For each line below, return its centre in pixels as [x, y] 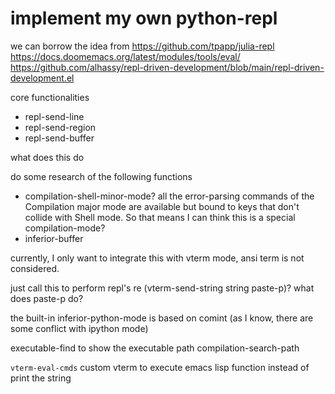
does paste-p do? [47, 298]
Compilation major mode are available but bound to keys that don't [162, 206]
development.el [42, 78]
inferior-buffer [54, 238]
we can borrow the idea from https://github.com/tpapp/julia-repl [142, 46]
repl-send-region [60, 127]
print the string [41, 378]
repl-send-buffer [59, 138]
